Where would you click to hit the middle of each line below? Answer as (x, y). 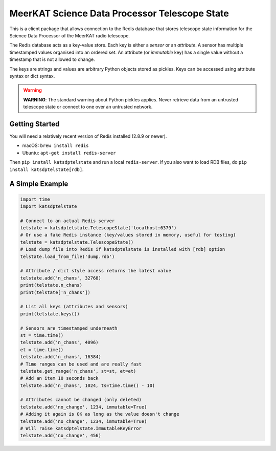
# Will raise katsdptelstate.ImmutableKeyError (81, 428)
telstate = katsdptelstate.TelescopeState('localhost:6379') (98, 228)
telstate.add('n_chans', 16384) (61, 357)
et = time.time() (42, 350)
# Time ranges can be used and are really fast (81, 364)
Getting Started (34, 124)
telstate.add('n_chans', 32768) (61, 278)
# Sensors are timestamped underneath (69, 328)
